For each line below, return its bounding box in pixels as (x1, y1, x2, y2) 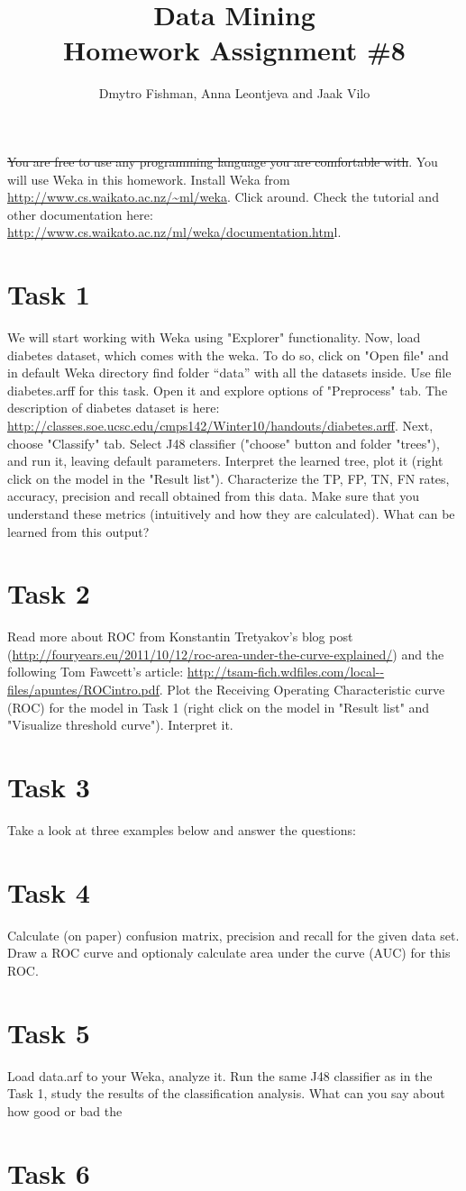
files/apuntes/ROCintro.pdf (7, 680, 160, 699)
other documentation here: (7, 205, 153, 223)
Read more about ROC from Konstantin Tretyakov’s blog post (7, 627, 353, 646)
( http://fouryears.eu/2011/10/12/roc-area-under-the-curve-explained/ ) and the (7, 644, 444, 663)
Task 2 (7, 575, 90, 612)
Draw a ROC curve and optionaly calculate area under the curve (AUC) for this (7, 943, 451, 962)
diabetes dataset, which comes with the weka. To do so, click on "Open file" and (7, 345, 449, 364)
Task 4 (7, 873, 90, 910)
